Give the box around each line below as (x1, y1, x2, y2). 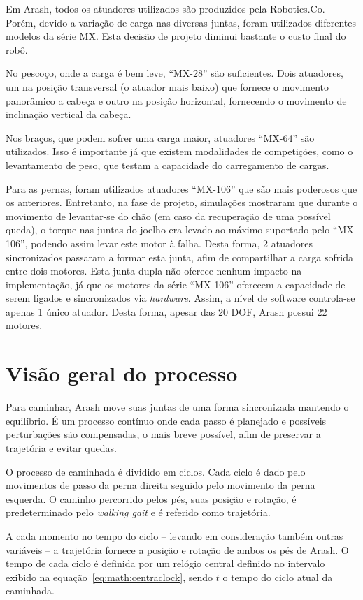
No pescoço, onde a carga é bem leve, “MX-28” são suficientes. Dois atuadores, (6, 66, 343, 80)
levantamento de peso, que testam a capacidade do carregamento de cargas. (6, 157, 329, 172)
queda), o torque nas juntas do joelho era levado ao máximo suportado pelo (6, 222, 330, 237)
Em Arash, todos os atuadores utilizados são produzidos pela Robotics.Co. (6, 1, 325, 15)
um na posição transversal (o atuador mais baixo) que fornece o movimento (6, 79, 329, 94)
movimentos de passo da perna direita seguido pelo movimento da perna (6, 478, 315, 492)
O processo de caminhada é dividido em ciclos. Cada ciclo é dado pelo (6, 464, 306, 478)
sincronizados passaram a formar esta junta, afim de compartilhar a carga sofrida (6, 249, 353, 264)
